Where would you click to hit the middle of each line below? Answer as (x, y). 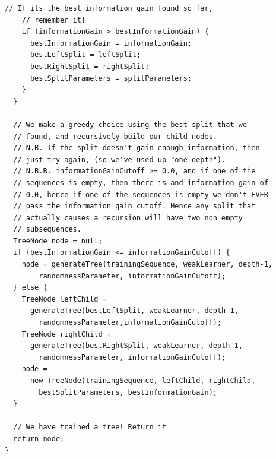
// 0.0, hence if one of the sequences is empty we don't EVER (141, 194)
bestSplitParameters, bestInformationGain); (128, 392)
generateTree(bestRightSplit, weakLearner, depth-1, (136, 346)
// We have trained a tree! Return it (90, 427)
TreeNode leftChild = (64, 299)
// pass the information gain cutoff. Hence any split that (134, 206)
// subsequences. (47, 229)
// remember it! (54, 20)
